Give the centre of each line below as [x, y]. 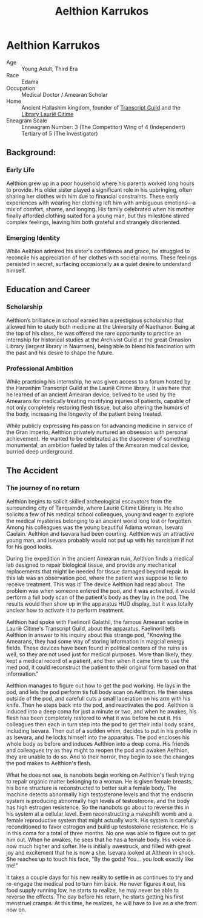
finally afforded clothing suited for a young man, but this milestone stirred [98, 215]
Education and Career [48, 289]
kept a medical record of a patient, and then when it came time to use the [98, 660]
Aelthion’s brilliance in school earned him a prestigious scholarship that [95, 320]
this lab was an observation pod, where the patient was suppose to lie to [97, 578]
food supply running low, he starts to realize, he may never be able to [92, 890]
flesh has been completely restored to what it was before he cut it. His [94, 718]
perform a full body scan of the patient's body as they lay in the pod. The [98, 597]
